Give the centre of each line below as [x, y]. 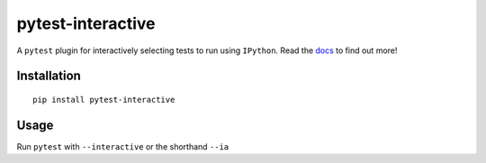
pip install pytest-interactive [104, 100]
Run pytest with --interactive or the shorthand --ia [123, 146]
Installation [49, 76]
